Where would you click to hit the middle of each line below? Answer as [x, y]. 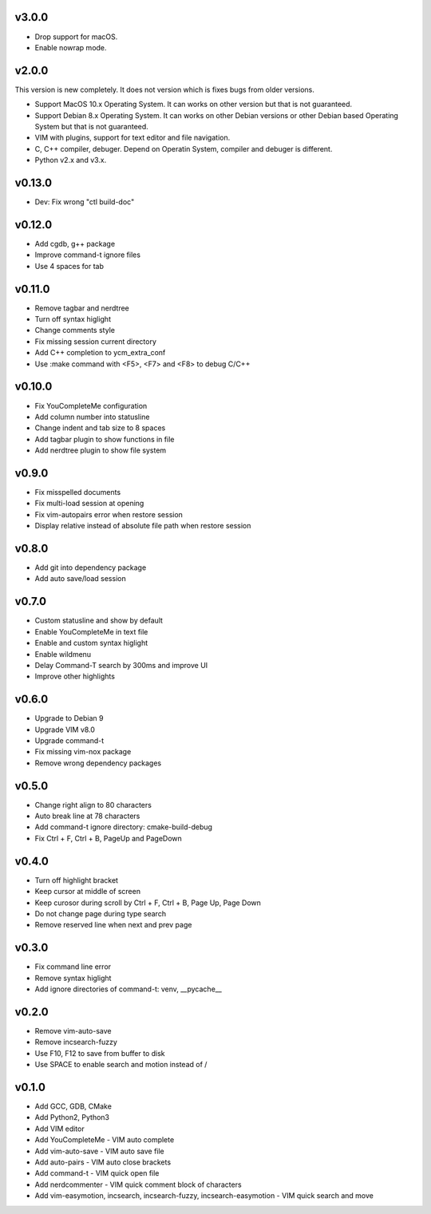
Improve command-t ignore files [88, 255]
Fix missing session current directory [96, 341]
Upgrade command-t [69, 741]
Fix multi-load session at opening [89, 504]
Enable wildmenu [63, 654]
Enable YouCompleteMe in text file [91, 631]
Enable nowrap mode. [71, 47]
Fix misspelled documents [78, 492]
